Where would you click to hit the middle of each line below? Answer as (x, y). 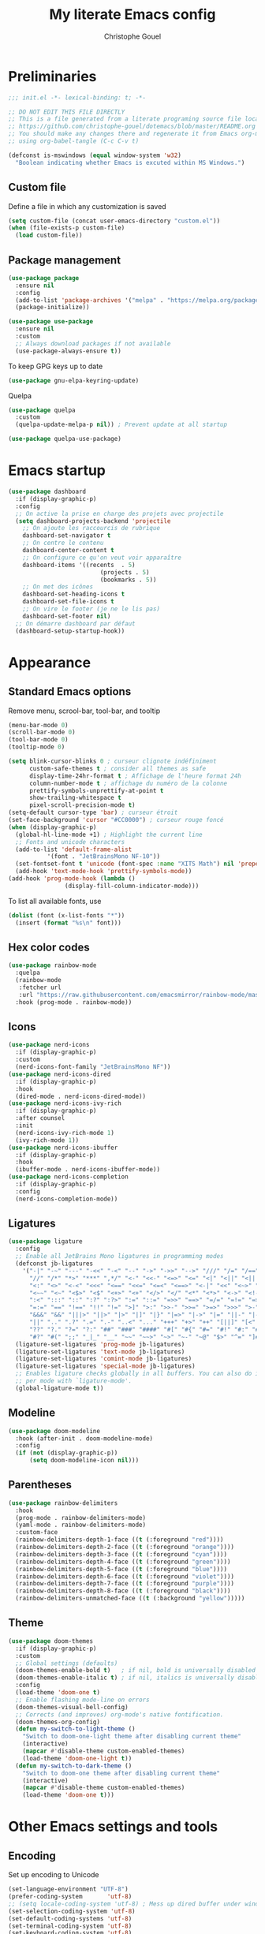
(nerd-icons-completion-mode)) (67, 1199)
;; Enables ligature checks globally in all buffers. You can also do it (139, 1374)
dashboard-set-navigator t (67, 536)
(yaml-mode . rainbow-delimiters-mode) (81, 1525)
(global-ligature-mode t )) (60, 1388)
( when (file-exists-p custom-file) (67, 228)
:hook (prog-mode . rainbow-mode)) (74, 1002)
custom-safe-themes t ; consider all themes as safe (118, 768)
